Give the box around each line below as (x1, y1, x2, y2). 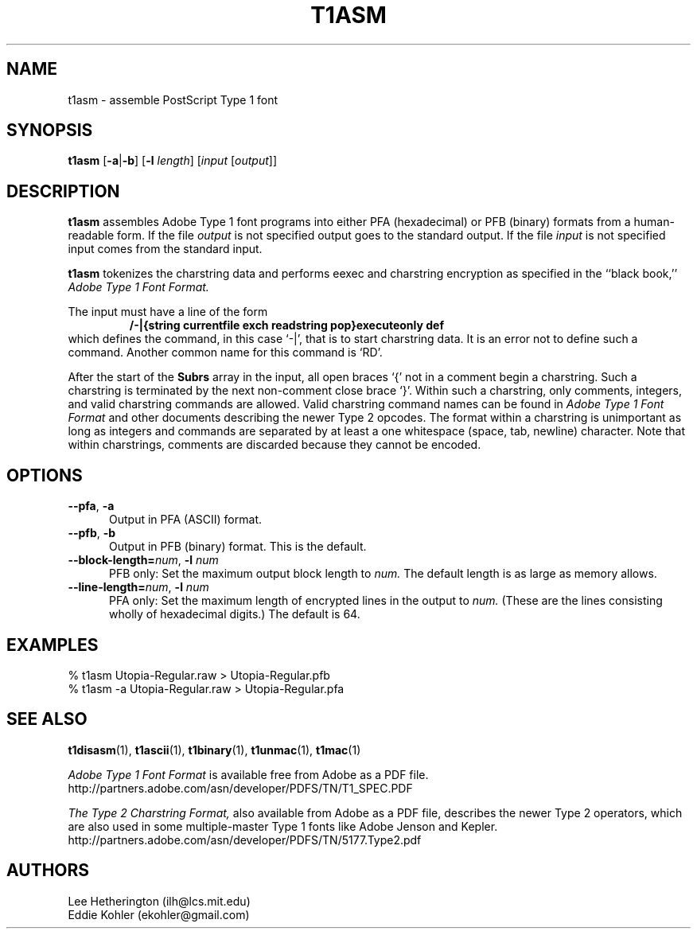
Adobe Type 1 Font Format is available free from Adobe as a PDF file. (68, 767, 429, 781)
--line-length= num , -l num (68, 580, 209, 594)
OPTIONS (6, 465, 83, 485)
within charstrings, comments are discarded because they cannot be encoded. (68, 438, 481, 452)
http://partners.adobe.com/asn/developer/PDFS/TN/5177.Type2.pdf (68, 832, 422, 847)
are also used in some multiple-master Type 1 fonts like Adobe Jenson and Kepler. (68, 819, 498, 833)
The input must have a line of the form (68, 305, 268, 319)
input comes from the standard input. (68, 242, 263, 256)
